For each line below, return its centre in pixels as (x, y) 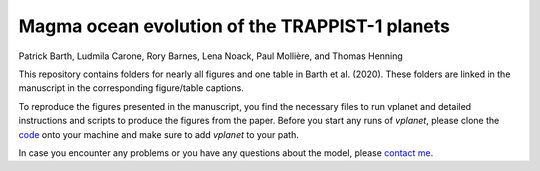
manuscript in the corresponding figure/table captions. (131, 88)
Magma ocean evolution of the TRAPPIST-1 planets (234, 26)
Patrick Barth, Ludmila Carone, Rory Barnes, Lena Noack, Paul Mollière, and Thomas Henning (211, 56)
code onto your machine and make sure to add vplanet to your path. (158, 134)
